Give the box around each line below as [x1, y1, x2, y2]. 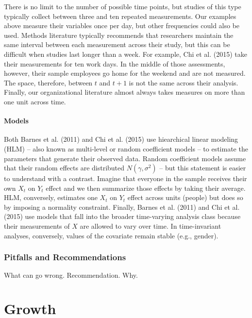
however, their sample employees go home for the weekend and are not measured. [4, 68, 246, 78]
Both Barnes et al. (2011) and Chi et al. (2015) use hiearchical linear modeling [4, 134, 238, 144]
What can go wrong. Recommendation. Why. [4, 270, 138, 280]
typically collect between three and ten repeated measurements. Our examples [4, 11, 236, 21]
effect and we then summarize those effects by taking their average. [46, 183, 246, 193]
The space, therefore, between [4, 77, 93, 87]
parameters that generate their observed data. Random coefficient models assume [4, 153, 246, 163]
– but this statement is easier [159, 163, 246, 173]
